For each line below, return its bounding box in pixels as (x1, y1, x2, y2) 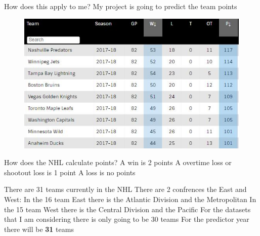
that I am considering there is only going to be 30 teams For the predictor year (4, 214, 249, 224)
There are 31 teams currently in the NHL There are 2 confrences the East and (4, 184, 247, 194)
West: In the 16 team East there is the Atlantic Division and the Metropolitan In (4, 194, 256, 205)
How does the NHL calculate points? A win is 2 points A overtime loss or (4, 157, 232, 168)
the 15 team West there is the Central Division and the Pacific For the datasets (4, 204, 251, 214)
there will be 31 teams (4, 223, 74, 234)
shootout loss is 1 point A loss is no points (4, 167, 136, 177)
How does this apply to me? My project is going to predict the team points (4, 1, 237, 11)
